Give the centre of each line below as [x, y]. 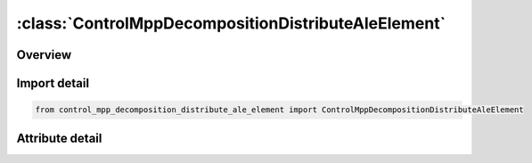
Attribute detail [59, 138]
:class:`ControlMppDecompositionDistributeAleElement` [231, 23]
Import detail [53, 83]
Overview [44, 55]
